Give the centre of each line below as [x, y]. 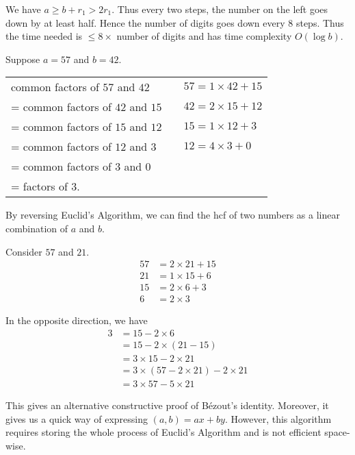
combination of [37, 228]
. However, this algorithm [278, 418]
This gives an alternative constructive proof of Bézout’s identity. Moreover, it [167, 405]
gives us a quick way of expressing [77, 418]
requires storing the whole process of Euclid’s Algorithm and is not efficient [163, 432]
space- [337, 432]
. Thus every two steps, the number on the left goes [220, 9]
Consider [24, 251]
